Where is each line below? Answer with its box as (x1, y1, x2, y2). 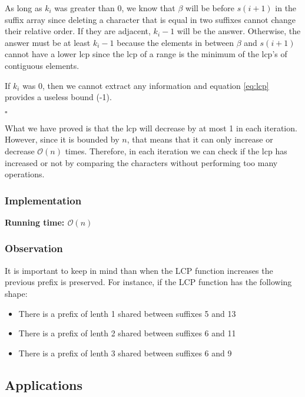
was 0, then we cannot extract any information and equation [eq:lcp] (22, 79, 269, 91)
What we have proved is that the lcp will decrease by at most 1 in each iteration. (5, 121, 297, 134)
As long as (5, 2, 42, 14)
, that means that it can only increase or (127, 133, 273, 145)
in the (275, 2, 297, 14)
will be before (185, 2, 234, 14)
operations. (5, 168, 45, 180)
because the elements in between (117, 36, 234, 48)
